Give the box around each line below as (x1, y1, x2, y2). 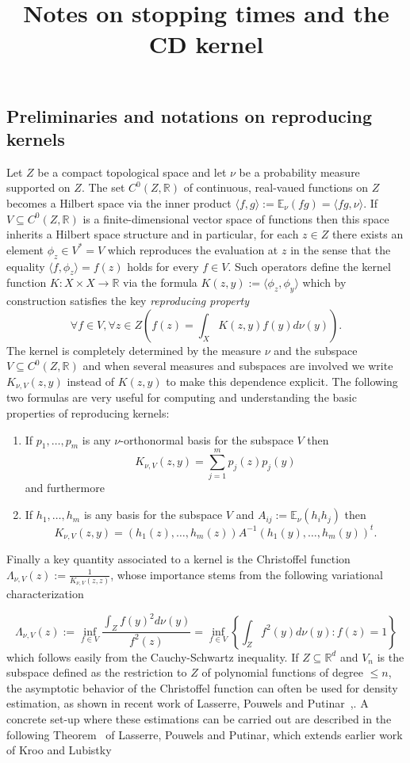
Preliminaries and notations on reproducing (6, 103, 373, 128)
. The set (81, 179, 125, 196)
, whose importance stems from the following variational (110, 566, 383, 582)
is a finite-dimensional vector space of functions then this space (82, 210, 389, 227)
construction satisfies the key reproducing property (6, 292, 250, 309)
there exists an (331, 226, 404, 242)
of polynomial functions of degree (201, 664, 363, 681)
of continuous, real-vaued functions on (183, 179, 369, 196)
